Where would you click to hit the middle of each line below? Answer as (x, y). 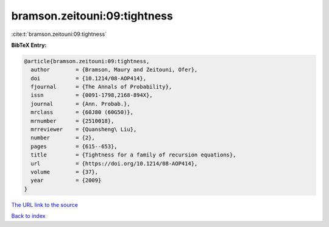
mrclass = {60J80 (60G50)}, (82, 112)
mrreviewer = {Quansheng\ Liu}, (84, 130)
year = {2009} (66, 180)
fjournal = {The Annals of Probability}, (101, 87)
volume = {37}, (65, 172)
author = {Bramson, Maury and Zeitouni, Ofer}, (114, 70)
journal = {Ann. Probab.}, (80, 104)
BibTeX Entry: (29, 45)
